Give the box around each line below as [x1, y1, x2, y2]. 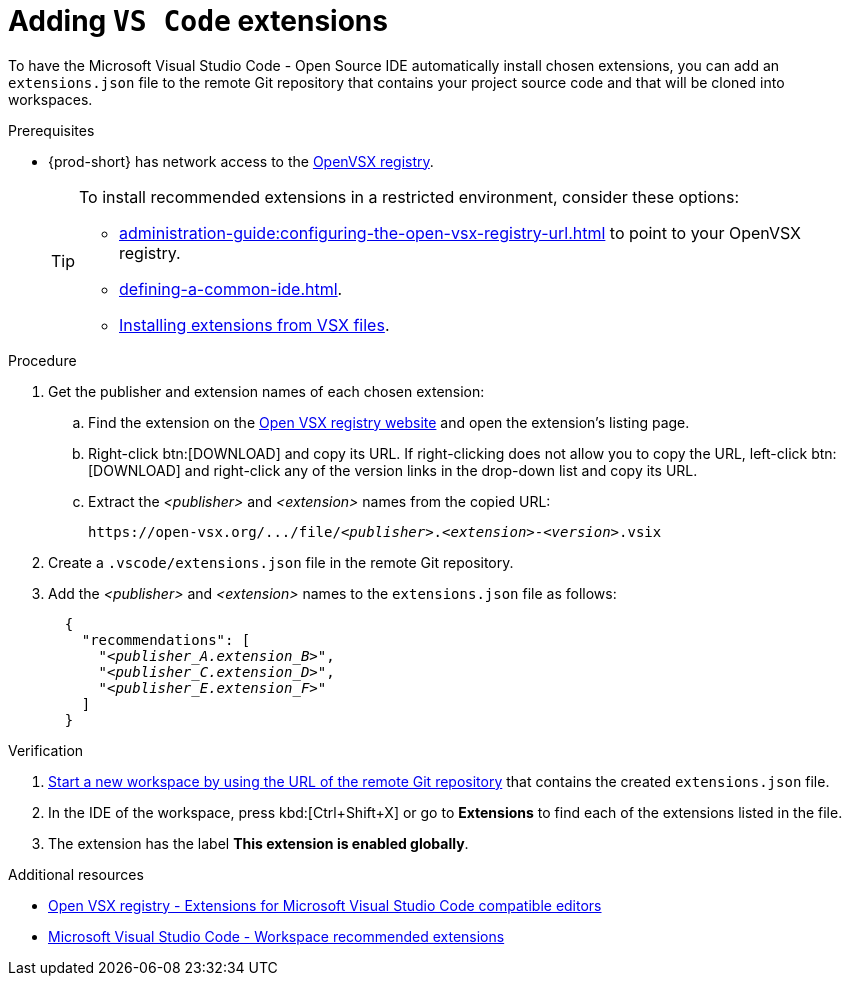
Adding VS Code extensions [8, 4, 388, 38]
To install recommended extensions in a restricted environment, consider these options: [79, 186, 740, 207]
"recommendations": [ [81, 631, 251, 648]
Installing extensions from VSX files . [119, 314, 390, 335]
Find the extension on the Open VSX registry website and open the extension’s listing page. [88, 413, 690, 431]
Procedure [8, 351, 77, 369]
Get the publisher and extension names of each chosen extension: [48, 382, 485, 400]
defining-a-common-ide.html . [119, 278, 343, 299]
